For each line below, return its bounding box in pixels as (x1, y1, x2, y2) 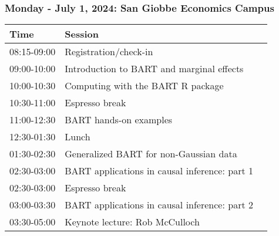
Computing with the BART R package (65, 79, 224, 93)
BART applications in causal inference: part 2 (65, 198, 253, 212)
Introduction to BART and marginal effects (65, 62, 244, 76)
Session (65, 27, 99, 41)
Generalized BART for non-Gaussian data (65, 147, 237, 161)
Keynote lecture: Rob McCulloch (65, 215, 200, 229)
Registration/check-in (65, 45, 153, 59)
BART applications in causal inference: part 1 (65, 164, 253, 178)
